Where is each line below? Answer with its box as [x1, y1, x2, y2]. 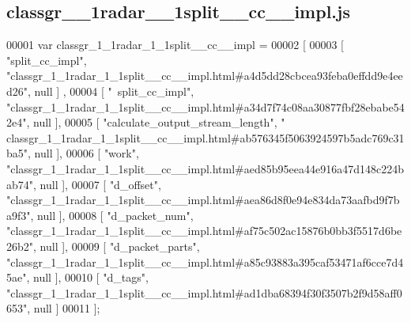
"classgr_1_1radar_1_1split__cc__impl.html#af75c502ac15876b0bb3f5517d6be [6, 222, 402, 239]
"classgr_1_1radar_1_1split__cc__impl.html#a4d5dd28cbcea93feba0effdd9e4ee [6, 67, 403, 84]
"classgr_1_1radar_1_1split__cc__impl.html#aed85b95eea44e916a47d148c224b [6, 160, 404, 176]
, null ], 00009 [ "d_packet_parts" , [33, 237, 200, 254]
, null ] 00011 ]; [27, 300, 100, 316]
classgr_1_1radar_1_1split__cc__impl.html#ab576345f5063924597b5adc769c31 [6, 129, 405, 146]
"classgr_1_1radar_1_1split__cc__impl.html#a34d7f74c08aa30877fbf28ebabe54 [6, 98, 405, 115]
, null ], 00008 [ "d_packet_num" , [30, 206, 194, 223]
